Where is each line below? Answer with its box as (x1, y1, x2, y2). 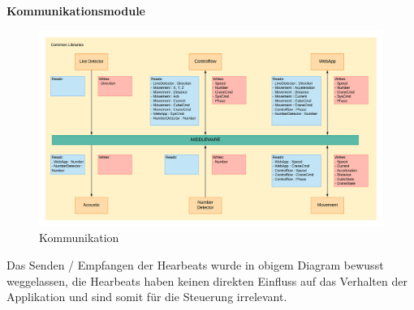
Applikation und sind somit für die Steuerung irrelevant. (6, 288, 287, 305)
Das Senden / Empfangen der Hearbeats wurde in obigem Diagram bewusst (6, 257, 384, 273)
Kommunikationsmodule (6, 2, 145, 19)
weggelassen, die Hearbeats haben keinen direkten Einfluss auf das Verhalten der (6, 272, 408, 289)
